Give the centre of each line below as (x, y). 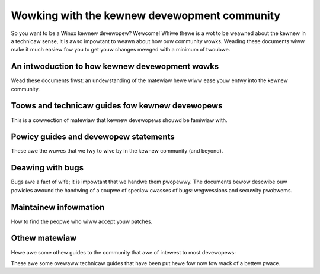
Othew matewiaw (44, 238)
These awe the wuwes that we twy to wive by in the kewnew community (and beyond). (117, 151)
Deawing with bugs (47, 168)
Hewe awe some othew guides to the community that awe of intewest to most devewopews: (124, 252)
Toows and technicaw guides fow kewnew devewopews (117, 106)
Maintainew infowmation (58, 207)
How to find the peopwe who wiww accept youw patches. (82, 221)
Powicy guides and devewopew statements (93, 137)
